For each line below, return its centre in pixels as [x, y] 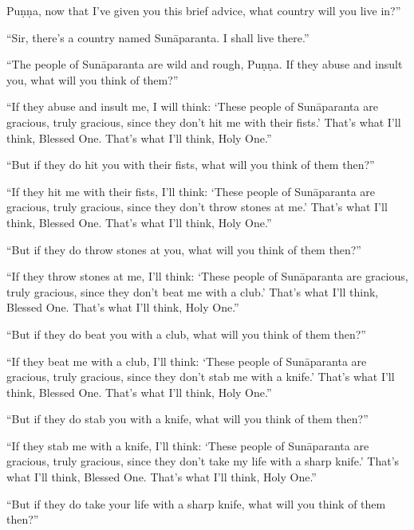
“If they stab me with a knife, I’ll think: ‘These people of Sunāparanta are [188, 445]
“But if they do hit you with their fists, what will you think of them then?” [191, 165]
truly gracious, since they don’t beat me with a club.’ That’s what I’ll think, [193, 291]
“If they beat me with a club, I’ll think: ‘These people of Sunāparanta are [187, 361]
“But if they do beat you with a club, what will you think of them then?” [186, 334]
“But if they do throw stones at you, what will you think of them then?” [184, 249]
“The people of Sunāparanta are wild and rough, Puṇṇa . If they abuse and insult [205, 64]
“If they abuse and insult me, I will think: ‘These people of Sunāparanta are [192, 106]
